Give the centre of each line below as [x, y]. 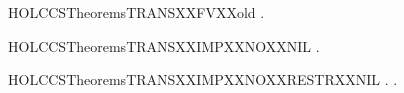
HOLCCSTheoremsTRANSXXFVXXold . [136, 12]
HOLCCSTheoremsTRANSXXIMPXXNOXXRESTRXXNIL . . [203, 79]
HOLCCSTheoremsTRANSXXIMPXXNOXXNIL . [164, 45]
